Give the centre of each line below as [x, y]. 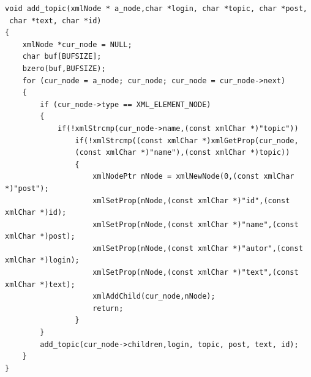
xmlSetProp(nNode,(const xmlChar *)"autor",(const [198, 248]
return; [108, 308]
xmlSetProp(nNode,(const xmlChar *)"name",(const [196, 224]
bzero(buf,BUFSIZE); [64, 68]
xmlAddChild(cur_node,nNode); [154, 297]
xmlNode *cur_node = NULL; [77, 44]
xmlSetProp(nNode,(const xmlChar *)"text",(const [196, 273]
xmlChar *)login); [42, 260]
